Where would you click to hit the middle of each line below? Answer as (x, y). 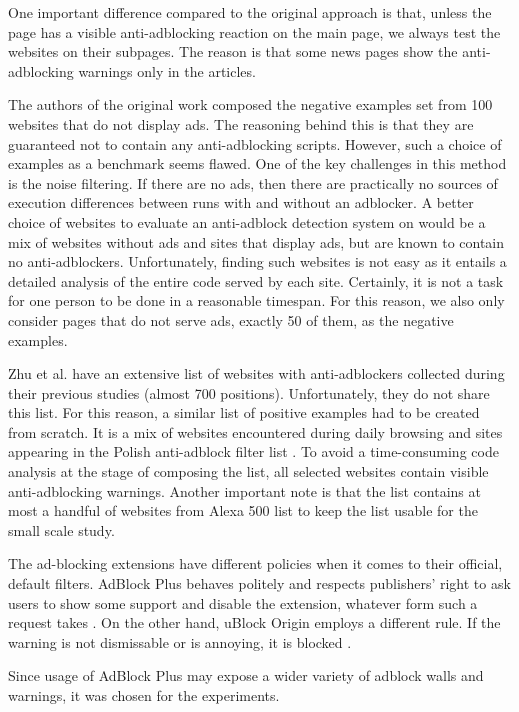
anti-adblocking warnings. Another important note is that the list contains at (244, 490)
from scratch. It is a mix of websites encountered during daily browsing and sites (255, 431)
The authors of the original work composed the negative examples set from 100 (250, 104)
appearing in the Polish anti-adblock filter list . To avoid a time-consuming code (253, 451)
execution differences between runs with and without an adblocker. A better (241, 202)
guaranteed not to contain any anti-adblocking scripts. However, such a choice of (255, 143)
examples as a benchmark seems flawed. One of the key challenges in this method (257, 163)
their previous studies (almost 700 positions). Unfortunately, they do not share (249, 392)
